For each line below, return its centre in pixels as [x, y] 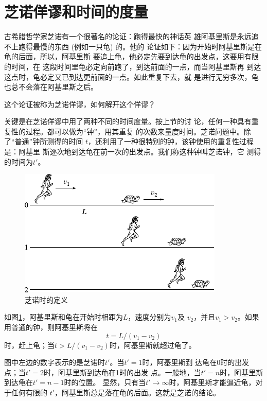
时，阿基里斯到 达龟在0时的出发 [196, 362]
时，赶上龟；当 [29, 345]
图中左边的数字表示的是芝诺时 [55, 362]
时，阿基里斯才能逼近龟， [212, 382]
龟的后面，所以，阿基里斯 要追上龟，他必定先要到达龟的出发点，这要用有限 [131, 56]
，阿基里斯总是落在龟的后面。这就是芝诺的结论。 [138, 392]
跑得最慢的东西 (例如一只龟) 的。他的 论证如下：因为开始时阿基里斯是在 [140, 46]
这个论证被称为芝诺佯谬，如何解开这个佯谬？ [80, 104]
